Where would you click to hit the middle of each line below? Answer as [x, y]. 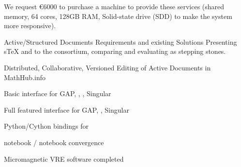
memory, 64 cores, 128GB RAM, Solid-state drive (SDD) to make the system [118, 16]
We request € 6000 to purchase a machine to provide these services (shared [114, 6]
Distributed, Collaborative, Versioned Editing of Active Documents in [107, 67]
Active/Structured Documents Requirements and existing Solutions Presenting [120, 42]
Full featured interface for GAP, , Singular [67, 109]
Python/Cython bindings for [46, 126]
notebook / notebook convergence [54, 142]
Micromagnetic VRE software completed [64, 159]
